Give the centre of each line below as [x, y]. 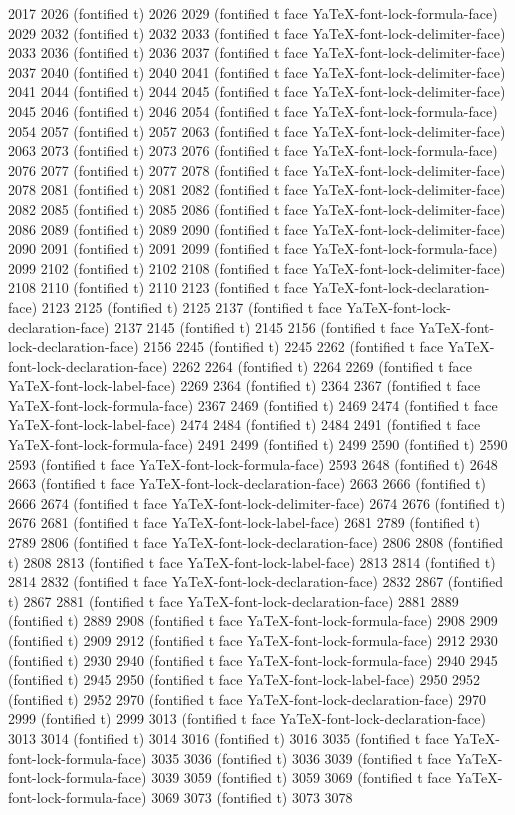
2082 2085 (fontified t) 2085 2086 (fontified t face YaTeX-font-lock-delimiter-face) [257, 208]
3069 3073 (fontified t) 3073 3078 [252, 796]
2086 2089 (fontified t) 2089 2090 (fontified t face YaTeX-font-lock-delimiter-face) [257, 228]
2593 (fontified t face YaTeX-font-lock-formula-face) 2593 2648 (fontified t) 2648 [253, 463]
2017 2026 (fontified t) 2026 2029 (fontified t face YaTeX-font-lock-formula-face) [253, 13]
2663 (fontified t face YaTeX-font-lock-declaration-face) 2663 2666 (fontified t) [247, 483]
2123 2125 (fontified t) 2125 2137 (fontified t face [191, 306]
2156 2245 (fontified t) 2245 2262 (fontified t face [293, 346]
